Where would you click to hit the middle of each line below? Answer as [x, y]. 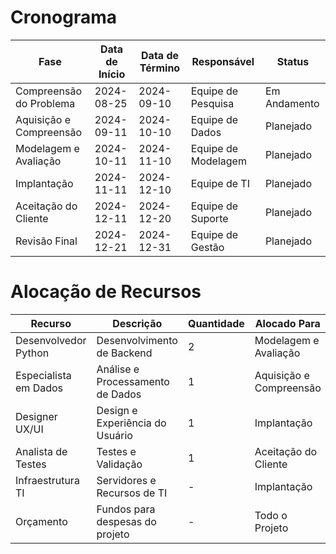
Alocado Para [287, 323]
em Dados [39, 388]
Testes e [116, 451]
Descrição [137, 323]
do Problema [45, 103]
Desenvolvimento [137, 340]
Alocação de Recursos [106, 292]
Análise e [118, 369]
